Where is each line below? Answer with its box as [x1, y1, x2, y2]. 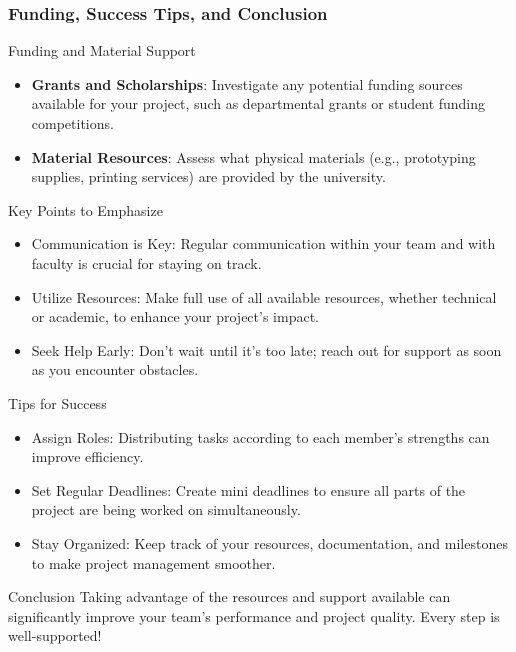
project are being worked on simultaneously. [31, 499, 301, 520]
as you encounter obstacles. [31, 359, 199, 380]
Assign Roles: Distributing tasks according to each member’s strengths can [31, 426, 490, 447]
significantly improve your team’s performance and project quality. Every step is [8, 605, 500, 626]
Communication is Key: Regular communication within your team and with [31, 233, 496, 254]
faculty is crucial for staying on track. [31, 252, 262, 273]
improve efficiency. [31, 446, 144, 467]
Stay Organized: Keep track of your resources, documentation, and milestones [31, 532, 508, 553]
